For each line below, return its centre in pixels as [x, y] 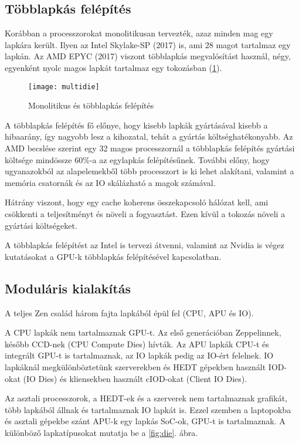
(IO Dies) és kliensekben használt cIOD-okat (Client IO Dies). [135, 378]
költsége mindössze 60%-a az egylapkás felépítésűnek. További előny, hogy [137, 159]
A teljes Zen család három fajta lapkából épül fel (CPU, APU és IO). [129, 312]
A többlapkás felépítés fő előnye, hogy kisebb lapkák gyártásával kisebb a [136, 125]
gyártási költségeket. [41, 225]
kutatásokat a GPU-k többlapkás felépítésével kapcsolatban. [113, 256]
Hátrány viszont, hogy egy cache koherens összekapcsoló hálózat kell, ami [137, 202]
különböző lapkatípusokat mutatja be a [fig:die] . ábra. [101, 432]
